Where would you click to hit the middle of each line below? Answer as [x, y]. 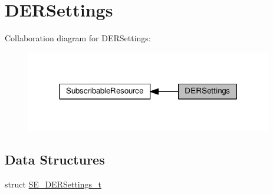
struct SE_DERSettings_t [53, 184]
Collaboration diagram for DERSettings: [78, 38]
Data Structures [55, 160]
